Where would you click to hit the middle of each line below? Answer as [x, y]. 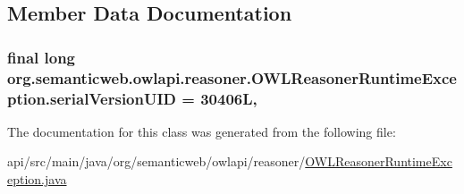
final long [42, 57]
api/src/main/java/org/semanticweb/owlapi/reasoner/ [156, 161]
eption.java [37, 179]
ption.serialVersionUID [92, 98]
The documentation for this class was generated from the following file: [202, 131]
